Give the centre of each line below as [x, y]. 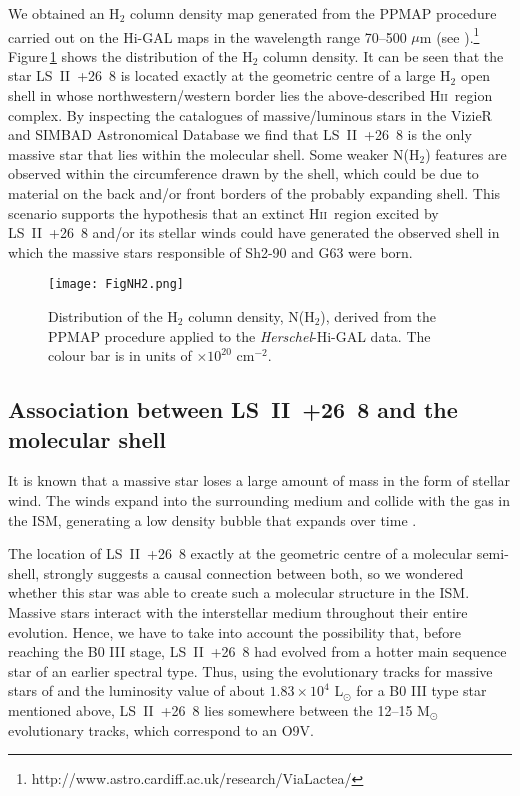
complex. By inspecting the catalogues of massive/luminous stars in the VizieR [250, 114]
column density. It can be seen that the [383, 55]
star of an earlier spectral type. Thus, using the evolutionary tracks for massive [250, 670]
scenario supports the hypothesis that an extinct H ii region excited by [223, 212]
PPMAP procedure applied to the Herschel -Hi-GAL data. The [239, 335]
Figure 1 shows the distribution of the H [130, 55]
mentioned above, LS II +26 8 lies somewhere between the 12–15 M [219, 709]
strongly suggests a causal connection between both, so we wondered [253, 572]
